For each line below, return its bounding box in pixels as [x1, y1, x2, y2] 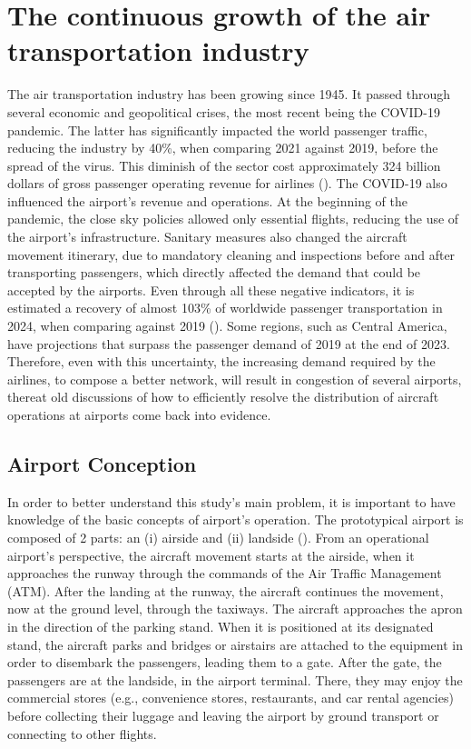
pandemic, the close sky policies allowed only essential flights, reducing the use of [7, 209, 459, 228]
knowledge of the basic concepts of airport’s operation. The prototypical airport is [7, 510, 464, 529]
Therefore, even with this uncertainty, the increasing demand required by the [7, 352, 436, 371]
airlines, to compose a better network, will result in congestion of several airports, [7, 369, 462, 388]
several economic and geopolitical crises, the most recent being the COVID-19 [7, 102, 440, 121]
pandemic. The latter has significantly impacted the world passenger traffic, [7, 120, 427, 139]
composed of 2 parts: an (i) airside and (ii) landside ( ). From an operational [7, 527, 429, 546]
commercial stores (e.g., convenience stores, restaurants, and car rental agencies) [7, 688, 454, 707]
